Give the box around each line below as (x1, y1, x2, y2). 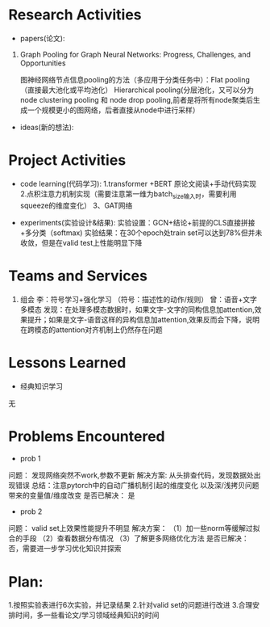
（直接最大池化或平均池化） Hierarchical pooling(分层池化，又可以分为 (19, 85, 254, 95)
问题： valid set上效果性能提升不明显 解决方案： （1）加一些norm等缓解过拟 (8, 524, 260, 533)
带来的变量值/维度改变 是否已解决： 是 (8, 490, 135, 500)
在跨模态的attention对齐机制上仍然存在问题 (19, 325, 163, 335)
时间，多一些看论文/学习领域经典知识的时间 (15, 610, 160, 620)
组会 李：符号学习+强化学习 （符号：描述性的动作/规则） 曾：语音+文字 (19, 294, 258, 304)
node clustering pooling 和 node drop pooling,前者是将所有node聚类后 (19, 95, 254, 104)
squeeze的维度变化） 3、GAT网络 (19, 200, 133, 210)
